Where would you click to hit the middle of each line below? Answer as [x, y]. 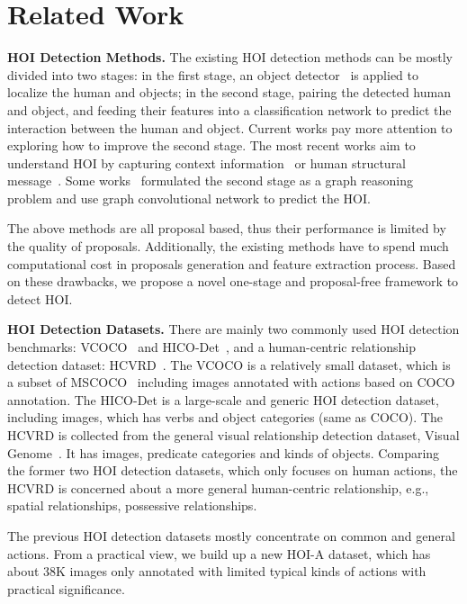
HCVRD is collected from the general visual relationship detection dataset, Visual [233, 435]
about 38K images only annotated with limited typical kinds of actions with [217, 571]
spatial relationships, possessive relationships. [132, 505]
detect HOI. [40, 298]
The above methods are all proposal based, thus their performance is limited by [227, 228]
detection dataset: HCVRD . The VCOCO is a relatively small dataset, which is [229, 364]
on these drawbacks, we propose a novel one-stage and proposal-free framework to [233, 281]
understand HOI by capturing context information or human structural [207, 162]
